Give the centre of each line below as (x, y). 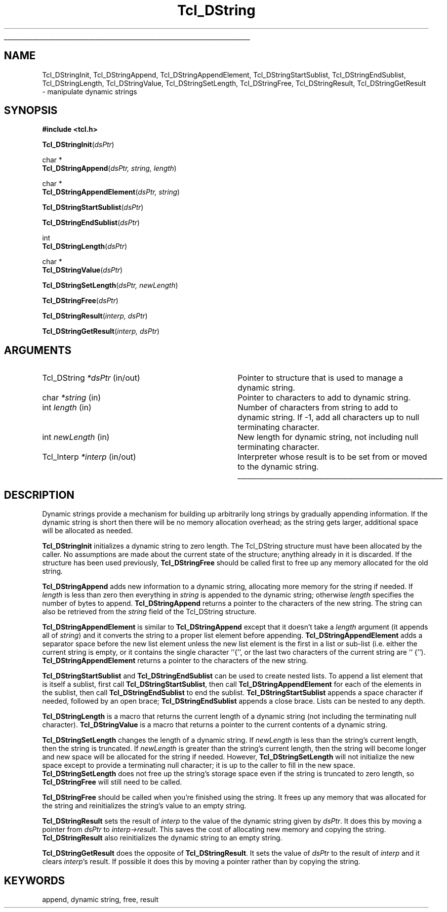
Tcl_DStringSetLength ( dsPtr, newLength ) (110, 285)
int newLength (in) (76, 437)
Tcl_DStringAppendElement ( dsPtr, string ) (111, 192)
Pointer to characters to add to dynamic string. (324, 398)
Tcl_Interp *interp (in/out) (89, 457)
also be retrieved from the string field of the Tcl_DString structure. (149, 612)
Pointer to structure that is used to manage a (320, 378)
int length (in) (67, 408)
